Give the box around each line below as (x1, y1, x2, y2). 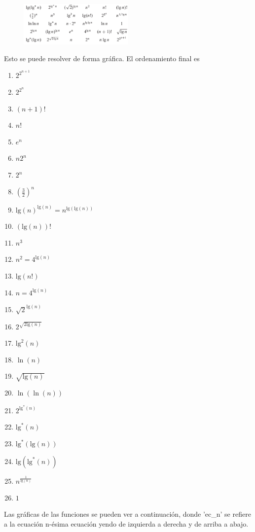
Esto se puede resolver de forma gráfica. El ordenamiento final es (4, 53, 200, 63)
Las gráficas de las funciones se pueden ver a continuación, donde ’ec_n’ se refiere (4, 509, 251, 519)
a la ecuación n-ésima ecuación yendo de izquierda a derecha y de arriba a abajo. (4, 518, 249, 529)
